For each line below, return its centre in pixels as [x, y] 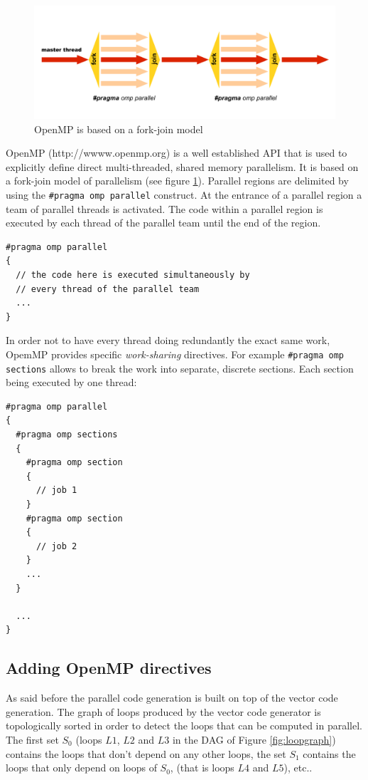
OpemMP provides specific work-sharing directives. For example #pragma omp [175, 354]
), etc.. [298, 768]
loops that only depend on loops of [81, 768]
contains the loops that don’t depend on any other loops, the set [146, 753]
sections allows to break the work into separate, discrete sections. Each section [180, 368]
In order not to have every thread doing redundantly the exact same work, [168, 340]
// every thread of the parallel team [108, 289]
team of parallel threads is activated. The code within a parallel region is [164, 208]
